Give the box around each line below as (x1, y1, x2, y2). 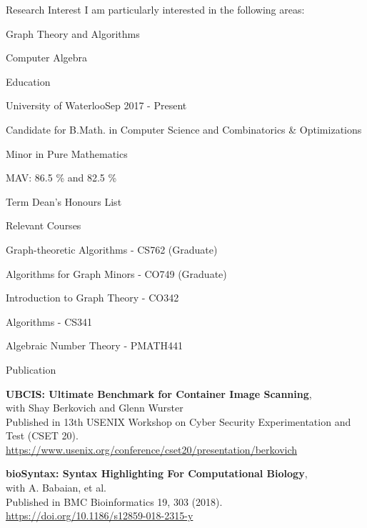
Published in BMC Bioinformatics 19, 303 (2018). (6, 494, 223, 509)
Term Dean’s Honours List (6, 194, 122, 209)
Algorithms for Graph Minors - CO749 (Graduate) (6, 266, 227, 281)
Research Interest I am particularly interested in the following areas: (6, 2, 305, 16)
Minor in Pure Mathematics (6, 146, 128, 161)
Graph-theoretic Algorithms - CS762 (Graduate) (6, 241, 218, 256)
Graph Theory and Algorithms (6, 26, 140, 41)
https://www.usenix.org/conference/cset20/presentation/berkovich (6, 442, 298, 457)
